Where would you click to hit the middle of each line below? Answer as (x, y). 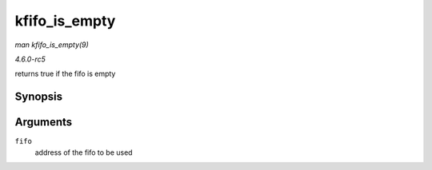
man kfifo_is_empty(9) (52, 45)
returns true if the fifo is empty (65, 74)
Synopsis (39, 97)
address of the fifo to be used (84, 152)
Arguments (44, 123)
